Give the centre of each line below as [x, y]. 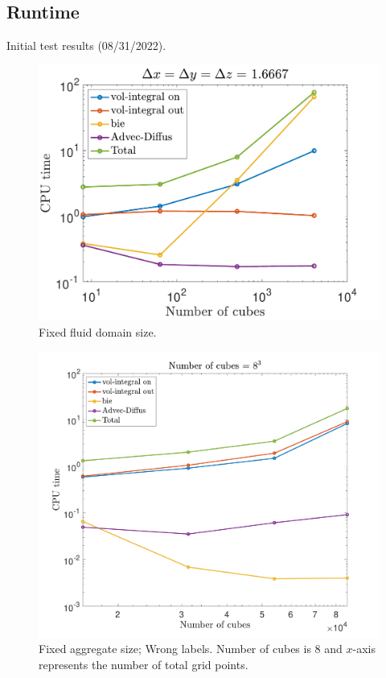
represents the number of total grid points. [144, 664]
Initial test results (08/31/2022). [86, 45]
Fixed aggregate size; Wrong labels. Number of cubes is [175, 649]
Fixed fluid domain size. [98, 331]
